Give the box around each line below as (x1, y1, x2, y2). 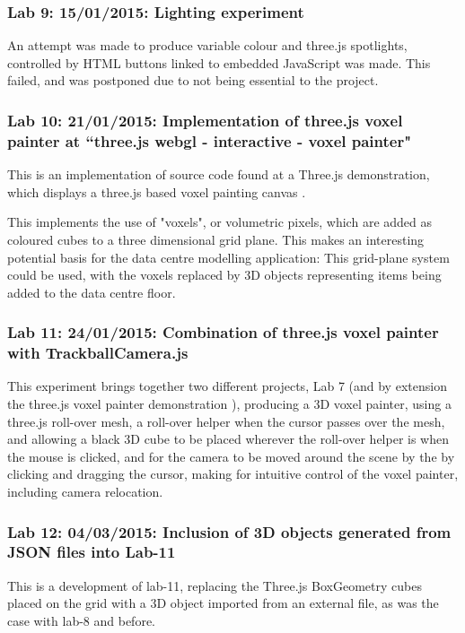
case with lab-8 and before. (7, 611, 156, 629)
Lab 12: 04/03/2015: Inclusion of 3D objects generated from (7, 520, 452, 542)
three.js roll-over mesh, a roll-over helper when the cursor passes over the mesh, (7, 412, 445, 430)
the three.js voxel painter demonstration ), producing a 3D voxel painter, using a (7, 395, 452, 413)
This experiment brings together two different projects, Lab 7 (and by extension (7, 377, 447, 395)
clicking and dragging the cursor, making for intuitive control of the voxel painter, (7, 464, 459, 483)
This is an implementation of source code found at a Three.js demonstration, (7, 165, 430, 184)
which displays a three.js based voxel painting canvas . (7, 182, 306, 201)
